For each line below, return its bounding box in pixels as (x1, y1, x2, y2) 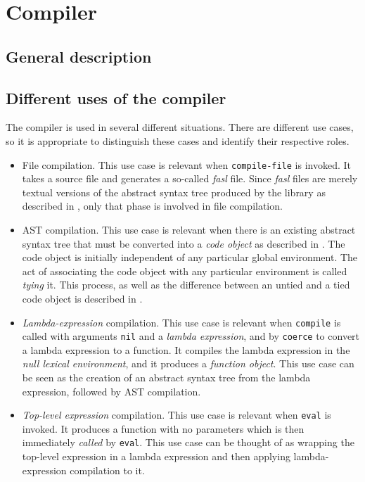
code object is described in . (22, 291, 143, 305)
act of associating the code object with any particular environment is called (22, 263, 347, 278)
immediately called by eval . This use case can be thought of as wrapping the (22, 435, 354, 450)
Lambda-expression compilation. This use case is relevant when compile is (22, 315, 341, 329)
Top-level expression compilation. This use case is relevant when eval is (22, 407, 331, 422)
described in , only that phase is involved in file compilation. (22, 198, 283, 213)
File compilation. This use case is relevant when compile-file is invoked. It (22, 157, 352, 172)
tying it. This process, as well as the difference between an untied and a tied (22, 277, 350, 292)
